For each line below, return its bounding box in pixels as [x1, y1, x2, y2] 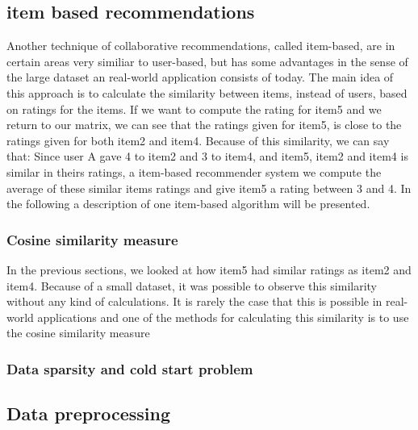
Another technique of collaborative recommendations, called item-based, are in [6, 37, 395, 54]
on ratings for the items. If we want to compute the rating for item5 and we [6, 100, 382, 117]
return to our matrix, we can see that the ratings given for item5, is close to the [6, 116, 402, 133]
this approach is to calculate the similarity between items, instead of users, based [6, 84, 408, 101]
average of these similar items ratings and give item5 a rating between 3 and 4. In [6, 179, 412, 196]
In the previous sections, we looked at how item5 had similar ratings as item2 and [6, 261, 412, 278]
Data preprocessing [6, 401, 171, 426]
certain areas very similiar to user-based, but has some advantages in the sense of [6, 52, 408, 69]
